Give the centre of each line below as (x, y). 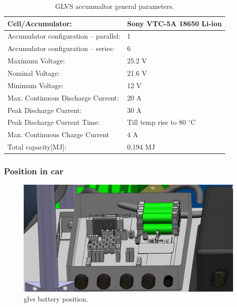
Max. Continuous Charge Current (58, 134)
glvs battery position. (56, 299)
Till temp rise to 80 (157, 122)
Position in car (34, 171)
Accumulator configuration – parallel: (64, 36)
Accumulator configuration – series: (61, 48)
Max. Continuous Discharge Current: (63, 97)
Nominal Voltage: (34, 73)
